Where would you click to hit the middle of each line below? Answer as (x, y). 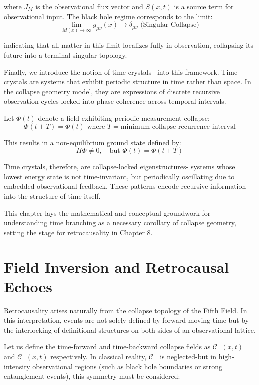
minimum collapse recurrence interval (178, 127)
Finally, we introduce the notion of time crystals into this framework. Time (121, 72)
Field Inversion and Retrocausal (117, 267)
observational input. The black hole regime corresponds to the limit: (108, 16)
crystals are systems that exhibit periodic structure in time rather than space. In (128, 82)
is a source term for (204, 6)
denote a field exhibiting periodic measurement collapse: (124, 118)
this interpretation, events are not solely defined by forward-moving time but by (127, 320)
